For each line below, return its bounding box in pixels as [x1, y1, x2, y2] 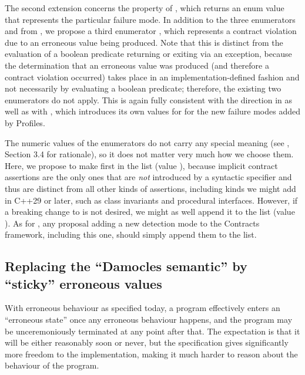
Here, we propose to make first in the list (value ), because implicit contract [5, 159, 278, 171]
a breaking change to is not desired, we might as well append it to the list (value [5, 205, 295, 218]
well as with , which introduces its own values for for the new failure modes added [5, 105, 300, 117]
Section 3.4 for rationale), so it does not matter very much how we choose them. [5, 148, 294, 160]
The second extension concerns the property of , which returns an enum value [5, 2, 284, 13]
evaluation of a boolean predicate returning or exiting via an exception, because [5, 48, 292, 60]
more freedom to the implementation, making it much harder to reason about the [5, 347, 298, 360]
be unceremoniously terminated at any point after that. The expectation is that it [5, 325, 300, 337]
